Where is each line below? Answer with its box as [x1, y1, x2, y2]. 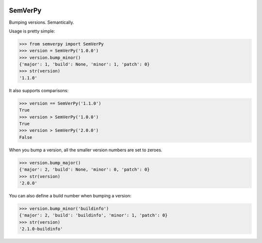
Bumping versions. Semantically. [9, 19, 74, 25]
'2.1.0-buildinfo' [19, 226, 63, 232]
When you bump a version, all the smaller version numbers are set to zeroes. [9, 147, 163, 153]
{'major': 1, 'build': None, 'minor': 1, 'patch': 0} [19, 62, 150, 67]
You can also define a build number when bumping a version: [9, 193, 131, 198]
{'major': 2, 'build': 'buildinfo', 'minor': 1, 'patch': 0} [19, 212, 168, 218]
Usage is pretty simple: [9, 28, 55, 34]
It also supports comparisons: [9, 87, 69, 93]
